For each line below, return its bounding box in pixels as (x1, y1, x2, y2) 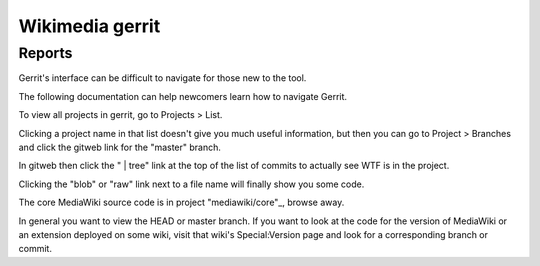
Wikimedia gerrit (18, 15, 161, 37)
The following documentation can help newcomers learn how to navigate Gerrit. (18, 90, 348, 102)
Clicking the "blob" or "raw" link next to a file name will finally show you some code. (18, 178, 365, 190)
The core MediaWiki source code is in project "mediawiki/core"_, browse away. (18, 196, 345, 209)
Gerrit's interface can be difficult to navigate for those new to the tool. (18, 72, 307, 84)
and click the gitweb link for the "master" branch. (18, 141, 222, 153)
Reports (18, 44, 73, 62)
